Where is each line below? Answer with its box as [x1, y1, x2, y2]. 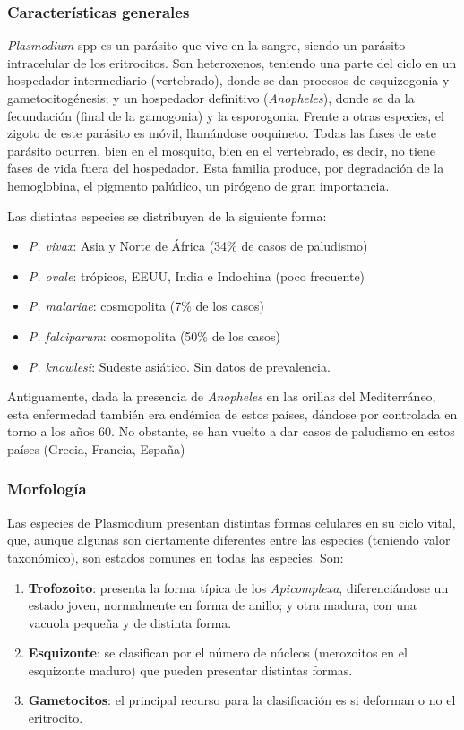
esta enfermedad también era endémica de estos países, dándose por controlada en [7, 404, 458, 423]
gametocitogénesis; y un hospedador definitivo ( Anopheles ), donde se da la [7, 89, 415, 107]
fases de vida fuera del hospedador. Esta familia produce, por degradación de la [7, 159, 444, 177]
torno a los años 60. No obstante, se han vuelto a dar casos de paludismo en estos [7, 422, 455, 441]
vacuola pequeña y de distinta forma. [28, 613, 232, 631]
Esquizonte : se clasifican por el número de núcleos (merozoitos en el [28, 643, 408, 662]
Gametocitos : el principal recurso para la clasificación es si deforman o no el [28, 691, 456, 709]
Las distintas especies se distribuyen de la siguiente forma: [7, 206, 327, 225]
